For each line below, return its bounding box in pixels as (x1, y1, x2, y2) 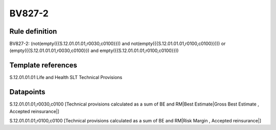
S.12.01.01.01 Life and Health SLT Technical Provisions (9, 74, 123, 81)
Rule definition (9, 27, 57, 36)
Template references (9, 61, 78, 70)
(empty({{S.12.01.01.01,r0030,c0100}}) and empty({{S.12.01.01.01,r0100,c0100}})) (9, 47, 179, 54)
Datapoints (9, 88, 45, 96)
